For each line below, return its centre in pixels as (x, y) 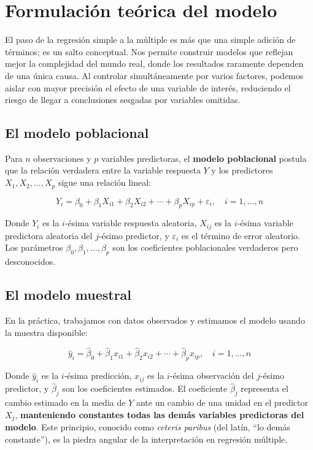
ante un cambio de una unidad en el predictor (222, 402)
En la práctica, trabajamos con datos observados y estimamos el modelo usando (155, 320)
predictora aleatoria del (49, 235)
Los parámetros (34, 247)
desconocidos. (30, 261)
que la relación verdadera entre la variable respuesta (103, 170)
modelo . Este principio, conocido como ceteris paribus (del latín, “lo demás (148, 427)
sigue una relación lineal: (104, 182)
